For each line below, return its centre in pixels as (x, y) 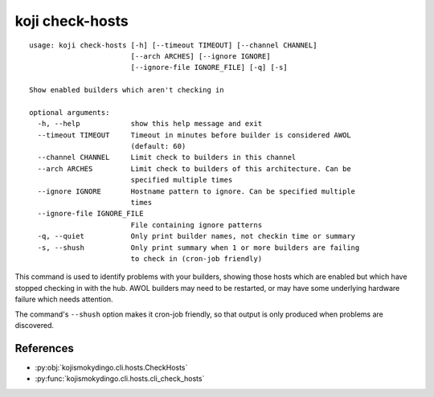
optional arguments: (70, 112)
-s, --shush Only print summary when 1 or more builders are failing (199, 248)
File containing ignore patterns (197, 225)
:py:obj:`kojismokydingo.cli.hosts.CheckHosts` (111, 367)
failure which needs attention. (64, 299)
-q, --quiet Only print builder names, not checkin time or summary (197, 236)
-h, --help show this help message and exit (150, 124)
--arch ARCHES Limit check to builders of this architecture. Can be (194, 168)
